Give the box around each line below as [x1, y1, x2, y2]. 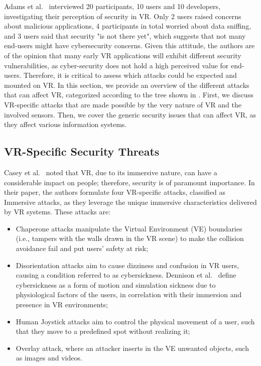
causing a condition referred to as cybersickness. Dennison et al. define [16, 270, 236, 280]
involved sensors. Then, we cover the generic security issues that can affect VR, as [4, 109, 256, 119]
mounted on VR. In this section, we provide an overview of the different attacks [4, 79, 249, 90]
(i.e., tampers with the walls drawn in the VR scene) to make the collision [16, 233, 244, 243]
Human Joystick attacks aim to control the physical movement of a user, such [16, 316, 255, 326]
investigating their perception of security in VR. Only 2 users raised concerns [4, 11, 241, 21]
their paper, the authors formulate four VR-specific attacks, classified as [4, 187, 226, 197]
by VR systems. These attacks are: [4, 206, 111, 217]
